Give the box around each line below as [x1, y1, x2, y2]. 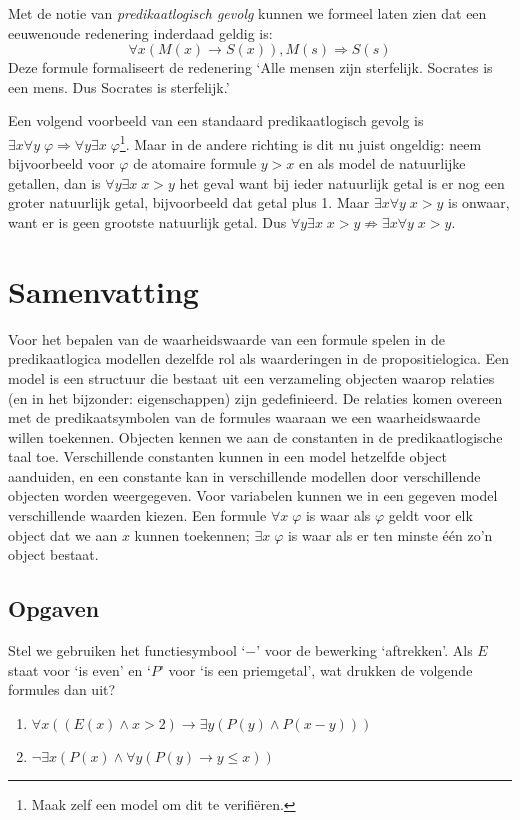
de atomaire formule [133, 153, 257, 174]
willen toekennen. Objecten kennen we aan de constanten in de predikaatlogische [8, 426, 503, 447]
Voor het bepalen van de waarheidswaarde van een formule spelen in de [8, 328, 446, 349]
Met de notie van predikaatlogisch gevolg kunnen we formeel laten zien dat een [8, 3, 487, 23]
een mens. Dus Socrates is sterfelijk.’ [8, 76, 230, 97]
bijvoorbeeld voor [8, 153, 115, 174]
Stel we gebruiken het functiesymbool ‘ [8, 640, 246, 661]
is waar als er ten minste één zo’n [287, 524, 493, 545]
